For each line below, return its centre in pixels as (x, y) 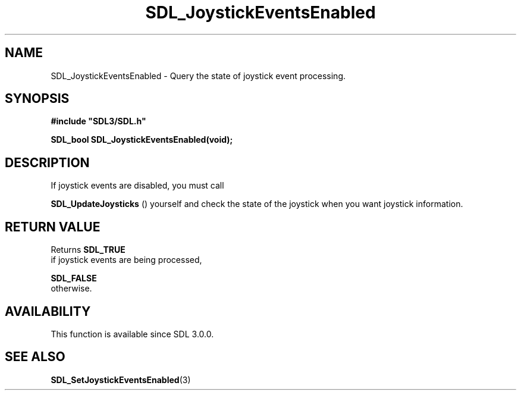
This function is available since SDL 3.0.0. (132, 334)
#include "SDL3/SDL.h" (98, 121)
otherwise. (71, 289)
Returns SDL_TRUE (88, 250)
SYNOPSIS (37, 99)
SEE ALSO (35, 357)
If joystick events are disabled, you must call (137, 186)
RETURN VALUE (53, 227)
